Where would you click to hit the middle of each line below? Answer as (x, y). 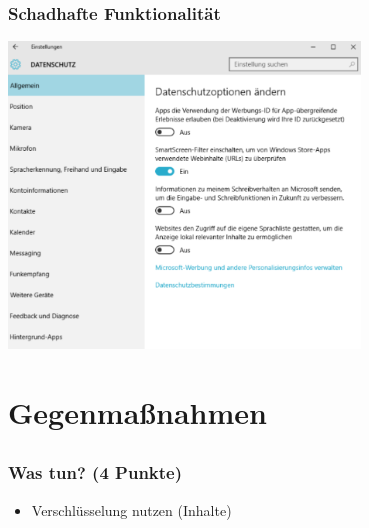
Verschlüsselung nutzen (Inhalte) (131, 509)
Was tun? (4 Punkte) (95, 472)
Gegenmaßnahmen (137, 411)
